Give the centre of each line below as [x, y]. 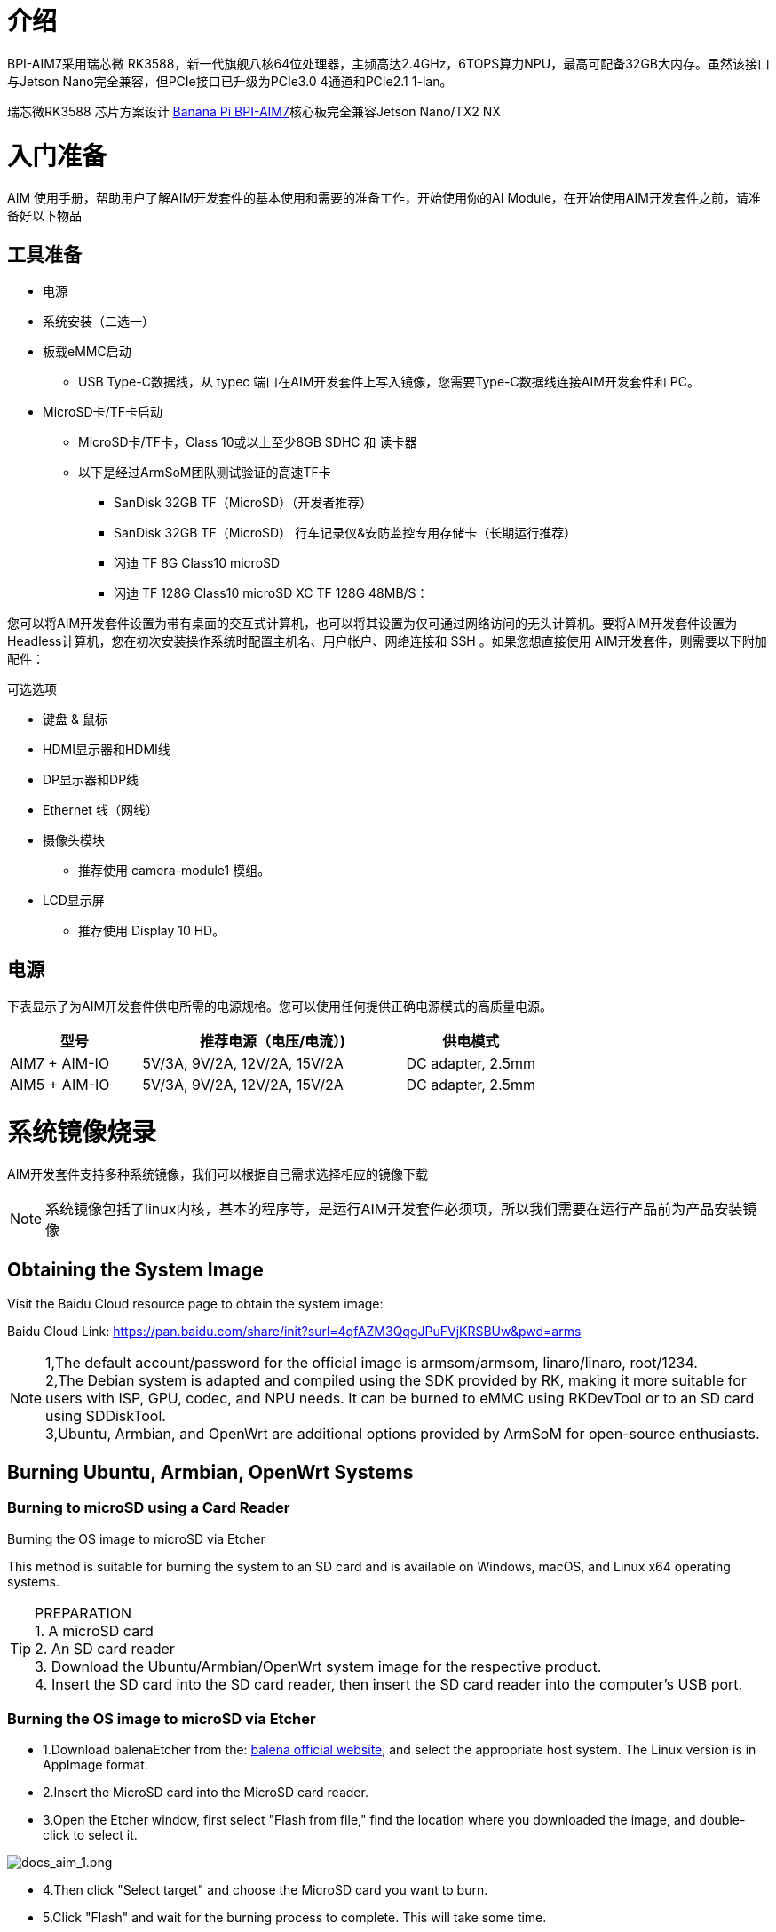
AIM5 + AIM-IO [60, 1084]
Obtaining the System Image [135, 1269]
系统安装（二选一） [99, 322]
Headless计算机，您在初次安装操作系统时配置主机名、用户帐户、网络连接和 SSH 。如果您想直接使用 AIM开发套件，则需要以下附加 [387, 641]
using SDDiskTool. [106, 1416]
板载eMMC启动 [87, 352]
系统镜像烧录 [82, 1132]
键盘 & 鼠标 [75, 720]
